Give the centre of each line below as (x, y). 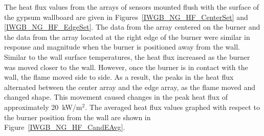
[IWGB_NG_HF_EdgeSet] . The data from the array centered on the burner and (132, 27)
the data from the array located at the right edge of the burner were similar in (127, 37)
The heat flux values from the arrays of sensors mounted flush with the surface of (132, 7)
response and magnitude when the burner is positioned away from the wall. (122, 47)
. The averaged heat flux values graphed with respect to (172, 107)
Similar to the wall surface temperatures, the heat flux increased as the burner (127, 56)
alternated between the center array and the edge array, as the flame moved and (130, 87)
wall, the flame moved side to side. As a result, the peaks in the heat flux (119, 77)
